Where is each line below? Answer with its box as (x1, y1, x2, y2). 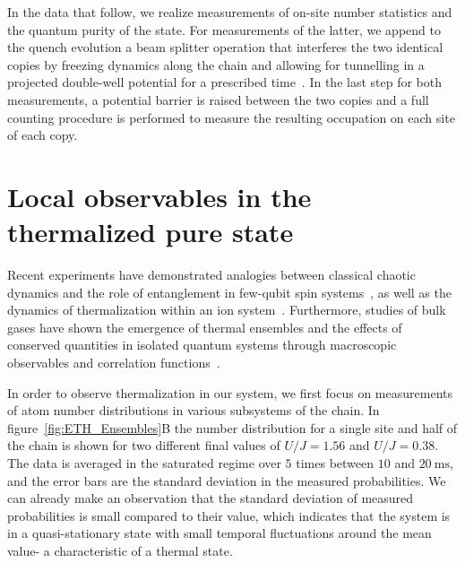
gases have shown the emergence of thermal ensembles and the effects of (7, 317, 402, 336)
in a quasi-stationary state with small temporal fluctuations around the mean (7, 524, 432, 542)
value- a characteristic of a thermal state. (7, 541, 233, 559)
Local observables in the (7, 178, 312, 214)
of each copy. (7, 126, 78, 144)
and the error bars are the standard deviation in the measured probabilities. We (7, 471, 446, 489)
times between (296, 454, 375, 472)
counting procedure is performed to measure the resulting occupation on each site (7, 108, 455, 126)
